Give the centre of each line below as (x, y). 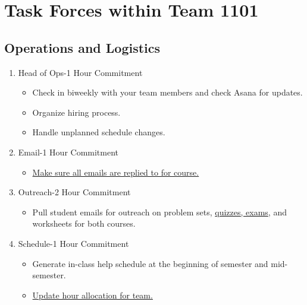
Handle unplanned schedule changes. (99, 132)
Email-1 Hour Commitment (68, 152)
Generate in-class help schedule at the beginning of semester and (150, 263)
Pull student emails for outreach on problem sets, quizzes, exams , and (159, 212)
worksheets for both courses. (84, 223)
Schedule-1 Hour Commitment (73, 243)
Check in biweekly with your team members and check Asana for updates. (167, 92)
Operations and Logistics (82, 47)
